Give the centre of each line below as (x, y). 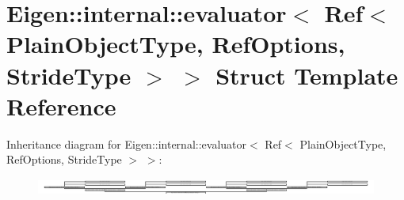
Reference (61, 106)
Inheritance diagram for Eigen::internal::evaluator (127, 143)
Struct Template (307, 75)
